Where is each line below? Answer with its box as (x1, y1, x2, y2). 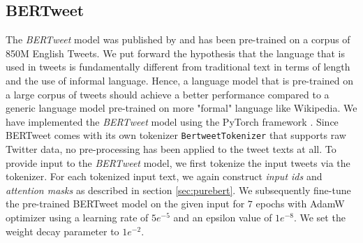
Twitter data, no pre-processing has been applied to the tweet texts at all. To (6, 142, 336, 156)
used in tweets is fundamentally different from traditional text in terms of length (6, 59, 350, 74)
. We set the (293, 209, 346, 224)
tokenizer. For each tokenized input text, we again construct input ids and (6, 169, 323, 184)
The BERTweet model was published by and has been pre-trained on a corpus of (6, 32, 350, 47)
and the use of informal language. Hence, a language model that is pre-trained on (6, 73, 354, 87)
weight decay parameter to (6, 223, 119, 238)
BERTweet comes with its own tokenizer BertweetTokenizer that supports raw (6, 128, 346, 142)
